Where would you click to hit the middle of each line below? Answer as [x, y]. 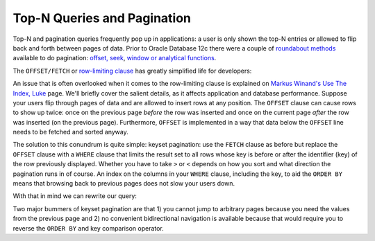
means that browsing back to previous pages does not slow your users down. [124, 184]
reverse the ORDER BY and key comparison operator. [89, 228]
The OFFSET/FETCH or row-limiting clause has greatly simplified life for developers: [132, 71]
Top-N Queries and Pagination [102, 18]
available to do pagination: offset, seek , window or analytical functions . [115, 58]
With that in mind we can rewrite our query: [75, 196]
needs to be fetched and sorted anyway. [70, 132]
